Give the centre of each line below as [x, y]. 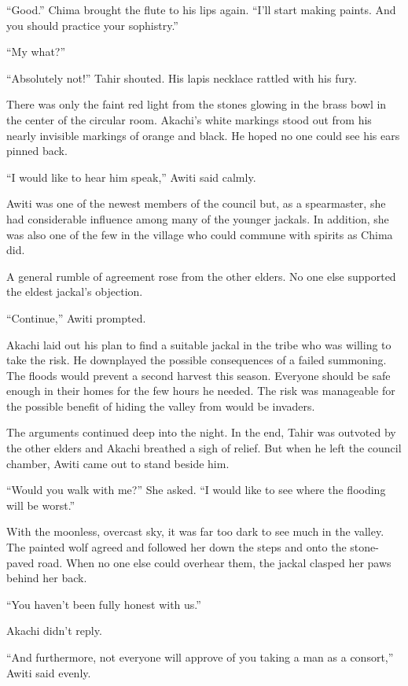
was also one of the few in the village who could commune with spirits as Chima [200, 234]
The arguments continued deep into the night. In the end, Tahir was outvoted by [201, 432]
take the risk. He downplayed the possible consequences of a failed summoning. [197, 360]
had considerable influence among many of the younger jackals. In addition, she [198, 218]
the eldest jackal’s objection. [75, 291]
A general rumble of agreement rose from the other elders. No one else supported [201, 276]
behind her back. [47, 578]
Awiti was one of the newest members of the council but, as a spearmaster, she [196, 203]
